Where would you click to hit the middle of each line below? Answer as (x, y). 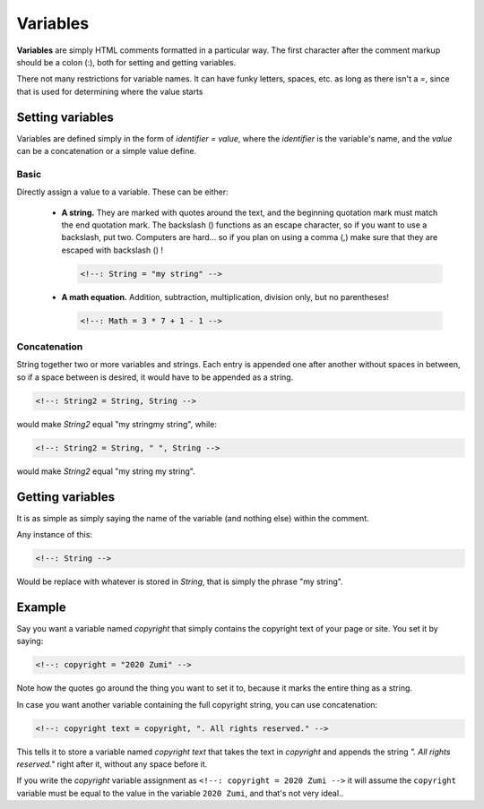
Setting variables (65, 117)
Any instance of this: (55, 535)
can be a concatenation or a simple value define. (107, 151)
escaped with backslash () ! (112, 250)
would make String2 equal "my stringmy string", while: (117, 424)
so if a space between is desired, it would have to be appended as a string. (155, 377)
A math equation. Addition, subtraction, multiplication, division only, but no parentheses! (225, 297)
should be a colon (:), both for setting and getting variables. (126, 62)
